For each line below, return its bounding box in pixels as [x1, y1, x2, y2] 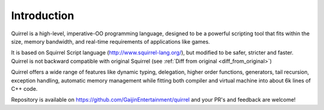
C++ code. [11, 85, 38, 92]
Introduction [11, 9, 74, 22]
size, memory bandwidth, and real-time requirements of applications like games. [11, 38, 210, 45]
